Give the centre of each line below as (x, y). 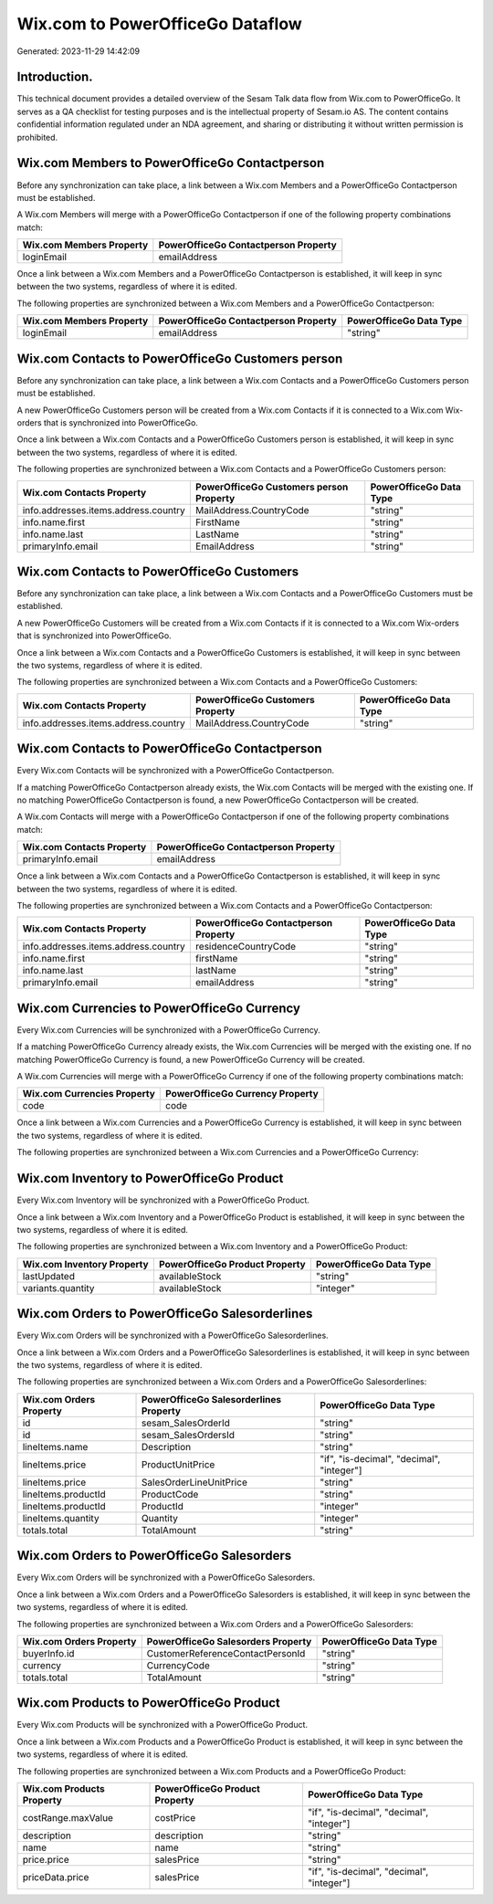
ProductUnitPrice (178, 1464)
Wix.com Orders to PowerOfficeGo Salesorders (154, 1556)
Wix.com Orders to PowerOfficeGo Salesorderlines (165, 1314)
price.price (46, 1859)
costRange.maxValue (68, 1817)
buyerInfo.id (48, 1653)
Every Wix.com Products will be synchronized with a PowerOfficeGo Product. (163, 1725)
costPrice (175, 1817)
